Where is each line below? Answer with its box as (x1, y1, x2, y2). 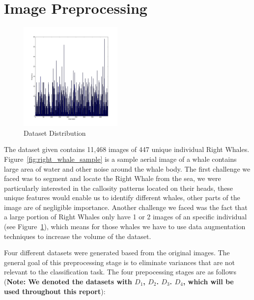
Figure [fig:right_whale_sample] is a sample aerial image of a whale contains (4, 153, 237, 164)
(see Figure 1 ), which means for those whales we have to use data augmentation (4, 221, 246, 232)
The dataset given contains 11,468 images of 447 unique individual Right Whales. (4, 144, 250, 154)
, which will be (183, 276, 234, 287)
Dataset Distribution (24, 127, 86, 138)
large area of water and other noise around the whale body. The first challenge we (4, 163, 251, 174)
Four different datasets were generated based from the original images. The (4, 247, 230, 258)
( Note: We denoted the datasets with (4, 276, 132, 287)
